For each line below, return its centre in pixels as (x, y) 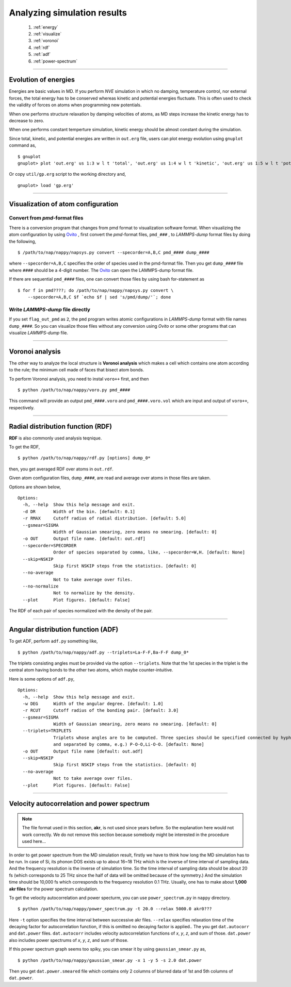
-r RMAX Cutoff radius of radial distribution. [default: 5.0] (105, 519)
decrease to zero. (27, 120)
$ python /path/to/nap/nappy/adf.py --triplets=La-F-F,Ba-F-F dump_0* (103, 652)
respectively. (22, 407)
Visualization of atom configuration (64, 204)
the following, (23, 241)
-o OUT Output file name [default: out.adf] (83, 751)
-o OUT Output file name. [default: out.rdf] (84, 539)
